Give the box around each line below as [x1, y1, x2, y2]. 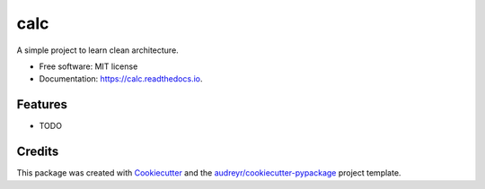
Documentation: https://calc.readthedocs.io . [39, 73, 203, 84]
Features [16, 97, 67, 112]
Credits [16, 144, 59, 159]
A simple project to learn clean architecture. [16, 45, 179, 56]
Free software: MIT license [39, 61, 138, 72]
